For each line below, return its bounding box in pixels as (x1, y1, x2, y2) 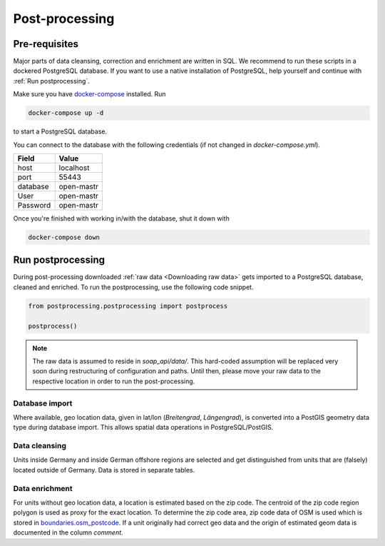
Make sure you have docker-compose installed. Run (13, 90, 166, 98)
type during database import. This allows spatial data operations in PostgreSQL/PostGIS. (13, 423, 274, 432)
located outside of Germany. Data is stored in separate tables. (13, 465, 195, 474)
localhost (58, 163, 90, 173)
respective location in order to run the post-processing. (32, 377, 195, 385)
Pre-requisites (13, 38, 78, 50)
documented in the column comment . (13, 528, 124, 537)
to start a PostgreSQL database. (13, 127, 107, 136)
